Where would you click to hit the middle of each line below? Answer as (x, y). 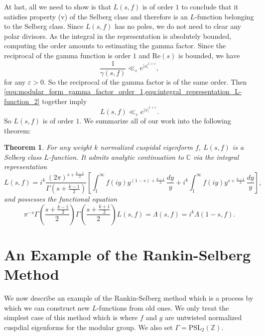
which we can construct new (47, 307)
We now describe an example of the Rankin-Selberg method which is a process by (129, 298)
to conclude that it (210, 6)
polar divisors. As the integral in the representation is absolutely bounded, (118, 36)
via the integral (216, 157)
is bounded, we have (209, 55)
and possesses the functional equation (61, 199)
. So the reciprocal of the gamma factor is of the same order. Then (145, 81)
